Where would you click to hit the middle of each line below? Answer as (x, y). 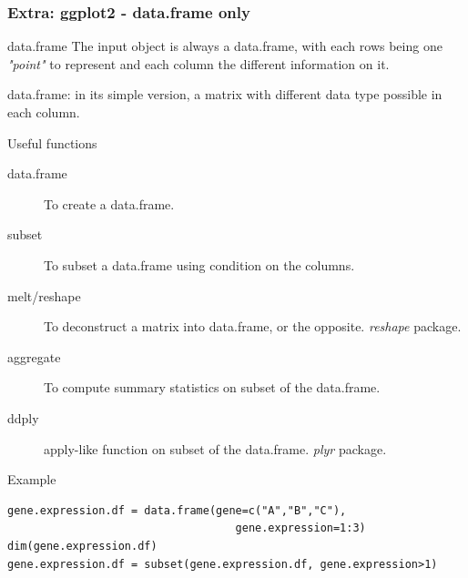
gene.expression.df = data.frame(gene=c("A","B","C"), (177, 510)
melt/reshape (44, 295)
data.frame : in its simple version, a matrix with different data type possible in (225, 94)
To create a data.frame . (109, 203)
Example (32, 479)
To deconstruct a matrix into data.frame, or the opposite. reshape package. (253, 326)
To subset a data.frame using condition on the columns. (199, 264)
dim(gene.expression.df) (82, 546)
